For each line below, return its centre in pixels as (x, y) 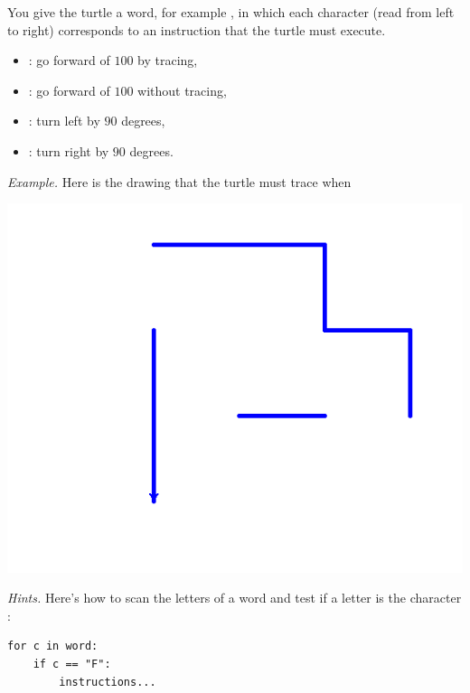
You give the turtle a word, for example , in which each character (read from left (231, 12)
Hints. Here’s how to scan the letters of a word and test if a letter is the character (235, 598)
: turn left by (64, 121)
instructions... (108, 682)
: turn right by (69, 150)
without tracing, (182, 90)
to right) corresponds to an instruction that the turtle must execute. (197, 29)
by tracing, (168, 60)
